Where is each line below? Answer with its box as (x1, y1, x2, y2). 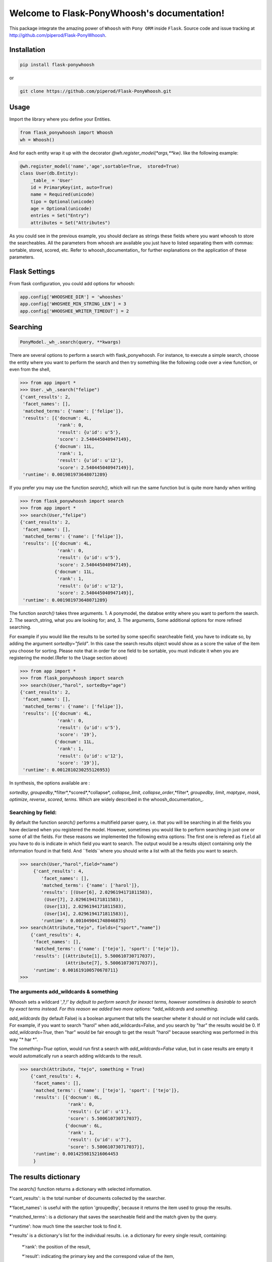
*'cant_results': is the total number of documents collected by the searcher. (9, 1195, 166, 1201)
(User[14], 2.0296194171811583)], (43, 911, 129, 916)
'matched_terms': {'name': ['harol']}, (41, 882, 140, 888)
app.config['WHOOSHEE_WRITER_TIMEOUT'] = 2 (20, 308, 129, 314)
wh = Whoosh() (20, 137, 55, 142)
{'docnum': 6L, (64, 1123, 103, 1128)
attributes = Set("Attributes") (30, 220, 111, 226)
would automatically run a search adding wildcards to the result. (9, 1053, 143, 1059)
